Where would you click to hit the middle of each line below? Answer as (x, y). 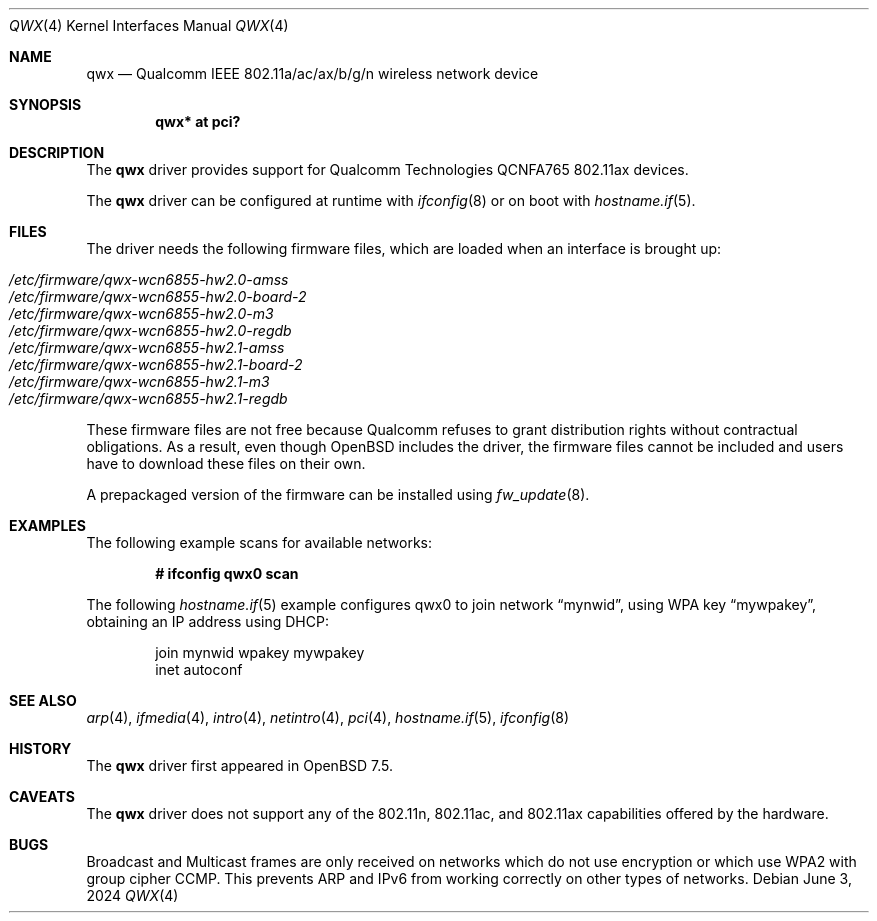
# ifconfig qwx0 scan (227, 573)
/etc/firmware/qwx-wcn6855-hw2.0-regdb (150, 330)
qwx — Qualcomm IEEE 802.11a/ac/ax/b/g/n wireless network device (312, 73)
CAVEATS (42, 796)
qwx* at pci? (198, 121)
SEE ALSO (43, 700)
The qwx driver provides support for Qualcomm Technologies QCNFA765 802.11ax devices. (387, 169)
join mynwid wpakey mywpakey (260, 652)
